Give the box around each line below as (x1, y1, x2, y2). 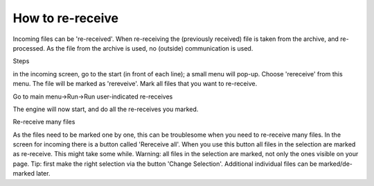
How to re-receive (12, 10, 119, 26)
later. (35, 169, 51, 178)
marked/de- (319, 160, 353, 168)
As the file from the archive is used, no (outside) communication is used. (46, 44, 253, 52)
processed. (12, 44, 45, 52)
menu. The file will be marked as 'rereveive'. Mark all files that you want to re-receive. (12, 80, 258, 88)
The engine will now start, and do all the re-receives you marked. (12, 105, 199, 113)
